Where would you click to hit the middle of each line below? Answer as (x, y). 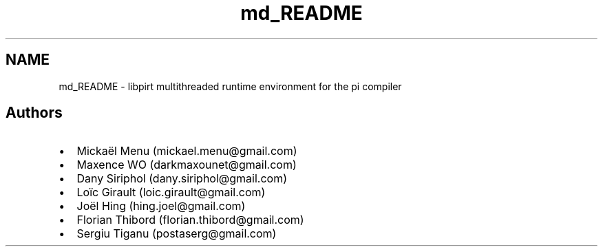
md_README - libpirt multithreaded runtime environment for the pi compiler (230, 86)
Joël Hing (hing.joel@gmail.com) (161, 206)
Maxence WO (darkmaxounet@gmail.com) (187, 165)
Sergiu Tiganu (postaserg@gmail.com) (177, 234)
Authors (34, 113)
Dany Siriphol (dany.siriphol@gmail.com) (182, 179)
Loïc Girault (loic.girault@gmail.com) (171, 192)
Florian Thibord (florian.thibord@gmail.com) (190, 220)
